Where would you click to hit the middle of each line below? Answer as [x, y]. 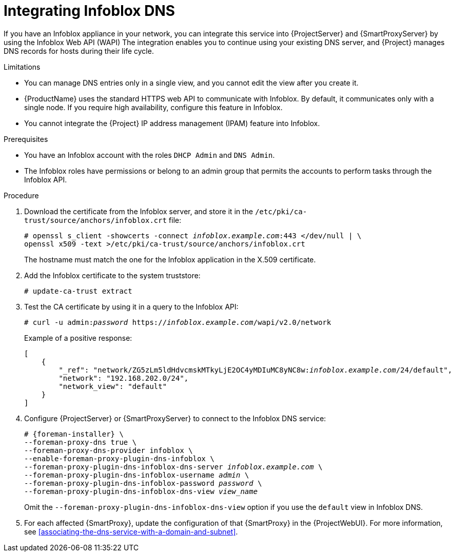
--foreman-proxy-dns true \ [81, 442]
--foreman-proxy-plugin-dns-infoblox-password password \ [143, 483]
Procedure [21, 195]
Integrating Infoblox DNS [90, 11]
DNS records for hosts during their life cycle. [79, 51]
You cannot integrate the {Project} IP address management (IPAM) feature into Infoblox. [172, 123]
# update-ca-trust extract [78, 291]
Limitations [22, 67]
